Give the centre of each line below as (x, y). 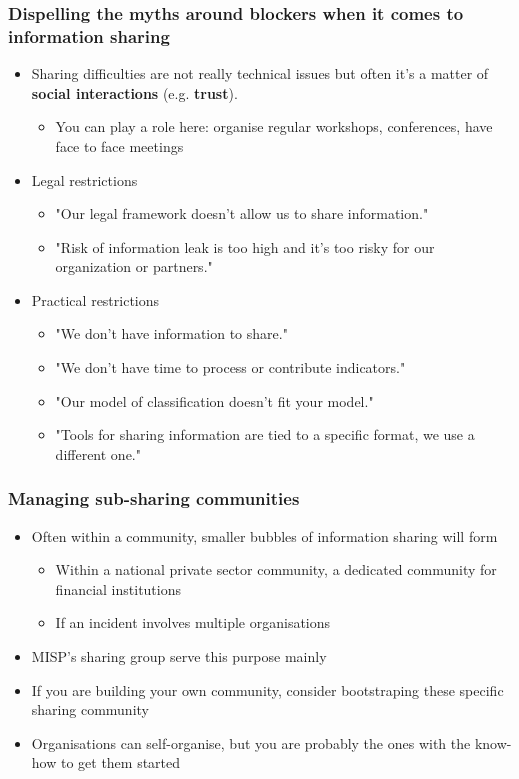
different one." (98, 453)
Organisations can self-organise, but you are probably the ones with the (251, 742)
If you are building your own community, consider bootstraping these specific (267, 689)
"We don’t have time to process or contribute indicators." (230, 367)
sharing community (90, 709)
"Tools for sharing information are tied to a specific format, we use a (265, 434)
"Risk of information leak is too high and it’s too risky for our (245, 246)
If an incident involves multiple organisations (193, 622)
